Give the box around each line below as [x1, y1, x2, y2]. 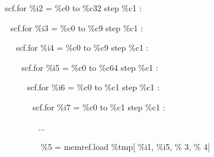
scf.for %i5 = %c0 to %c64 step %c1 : [21, 61, 158, 73]
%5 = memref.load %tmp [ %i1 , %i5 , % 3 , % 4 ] [41, 140, 210, 153]
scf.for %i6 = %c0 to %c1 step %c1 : [27, 81, 160, 93]
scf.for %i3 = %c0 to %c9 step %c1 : [10, 21, 143, 34]
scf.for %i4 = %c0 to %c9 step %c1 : [15, 41, 149, 54]
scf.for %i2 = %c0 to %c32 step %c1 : [5, 2, 142, 14]
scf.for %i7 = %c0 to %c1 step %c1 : [32, 100, 165, 113]
